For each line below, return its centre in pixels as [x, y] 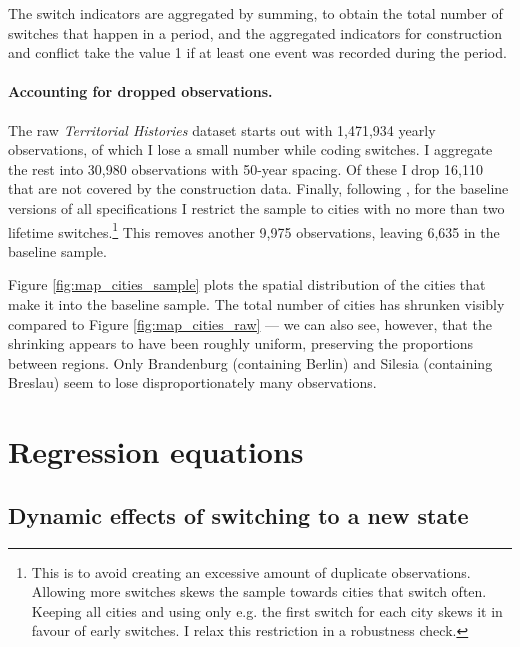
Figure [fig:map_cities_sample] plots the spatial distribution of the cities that [247, 284]
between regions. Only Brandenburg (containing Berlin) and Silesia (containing [250, 362]
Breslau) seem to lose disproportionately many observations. [192, 382]
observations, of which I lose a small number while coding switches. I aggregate [250, 149]
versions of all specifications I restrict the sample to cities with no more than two [256, 207]
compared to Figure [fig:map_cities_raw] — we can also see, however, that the [250, 323]
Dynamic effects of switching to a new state [238, 514]
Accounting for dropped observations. [140, 91]
